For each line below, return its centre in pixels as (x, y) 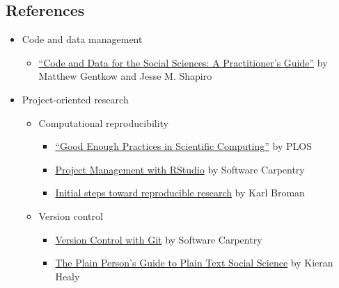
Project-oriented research (75, 99)
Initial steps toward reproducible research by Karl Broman (180, 193)
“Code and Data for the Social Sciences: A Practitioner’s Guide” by (183, 62)
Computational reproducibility (104, 122)
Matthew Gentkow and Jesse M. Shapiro (125, 76)
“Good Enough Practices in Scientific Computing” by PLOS (183, 146)
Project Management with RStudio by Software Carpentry (180, 169)
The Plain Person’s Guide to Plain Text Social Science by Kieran (194, 263)
